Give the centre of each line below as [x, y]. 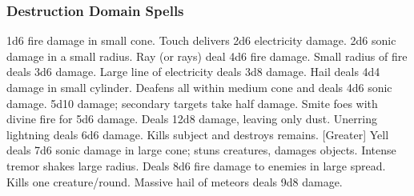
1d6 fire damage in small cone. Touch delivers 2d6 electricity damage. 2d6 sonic [201, 40]
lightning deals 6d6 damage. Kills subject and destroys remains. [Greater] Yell [198, 134]
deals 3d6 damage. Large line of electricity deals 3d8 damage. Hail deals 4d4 [193, 72]
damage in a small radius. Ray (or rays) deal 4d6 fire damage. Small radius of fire [207, 56]
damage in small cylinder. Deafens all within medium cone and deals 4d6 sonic [199, 87]
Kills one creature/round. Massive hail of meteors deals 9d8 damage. [175, 181]
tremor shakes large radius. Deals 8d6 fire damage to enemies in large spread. [196, 165]
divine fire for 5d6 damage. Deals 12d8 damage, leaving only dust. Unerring [192, 119]
